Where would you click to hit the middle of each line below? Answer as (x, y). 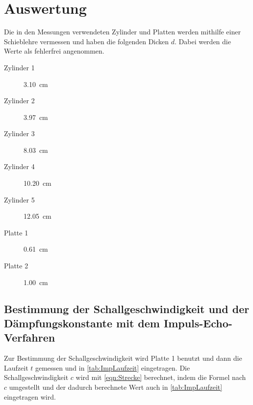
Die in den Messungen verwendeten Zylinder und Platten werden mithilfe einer (122, 32)
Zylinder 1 (19, 67)
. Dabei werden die (202, 41)
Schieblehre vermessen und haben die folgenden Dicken (87, 41)
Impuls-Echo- (198, 323)
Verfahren (30, 337)
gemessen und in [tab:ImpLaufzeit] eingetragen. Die (113, 367)
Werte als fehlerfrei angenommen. (54, 51)
